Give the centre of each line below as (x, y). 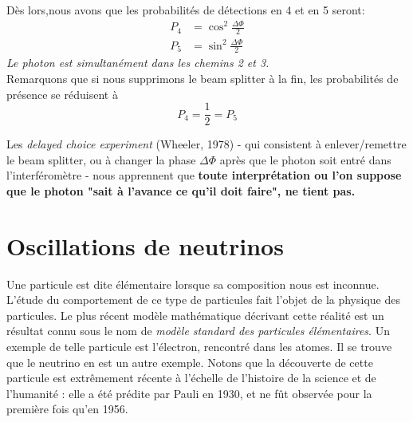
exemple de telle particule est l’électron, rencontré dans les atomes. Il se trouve (199, 347)
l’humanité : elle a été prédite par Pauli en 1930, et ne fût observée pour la (189, 393)
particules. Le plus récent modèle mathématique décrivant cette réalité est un (195, 315)
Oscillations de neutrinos (145, 245)
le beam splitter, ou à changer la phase (101, 159)
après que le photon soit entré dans (305, 159)
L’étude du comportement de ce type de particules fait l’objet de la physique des (203, 300)
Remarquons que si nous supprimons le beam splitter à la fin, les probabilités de (203, 78)
